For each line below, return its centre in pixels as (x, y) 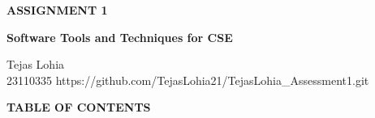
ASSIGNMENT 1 (57, 10)
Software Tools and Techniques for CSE (120, 37)
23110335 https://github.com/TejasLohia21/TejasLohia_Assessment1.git (188, 80)
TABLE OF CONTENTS (79, 107)
